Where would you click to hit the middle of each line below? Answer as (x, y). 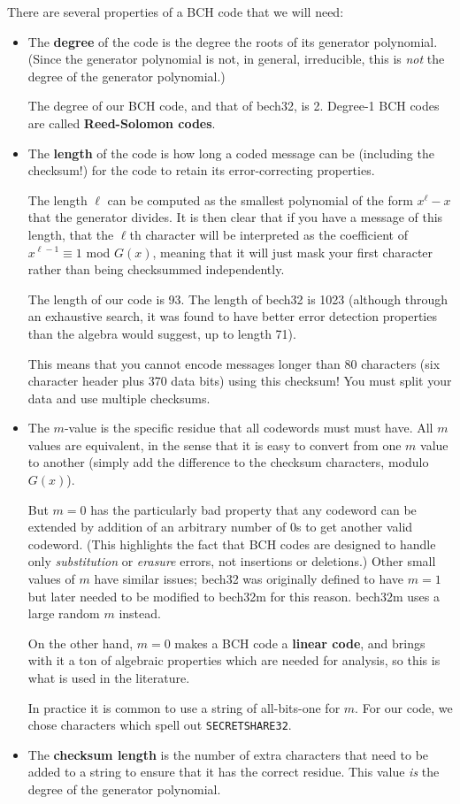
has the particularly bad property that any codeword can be (253, 509)
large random (64, 613)
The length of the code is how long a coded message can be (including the (231, 153)
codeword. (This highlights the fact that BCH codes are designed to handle (232, 544)
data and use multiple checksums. (119, 398)
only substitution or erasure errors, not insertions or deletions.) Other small (232, 561)
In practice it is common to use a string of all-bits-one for (184, 707)
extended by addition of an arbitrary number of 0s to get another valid (220, 527)
